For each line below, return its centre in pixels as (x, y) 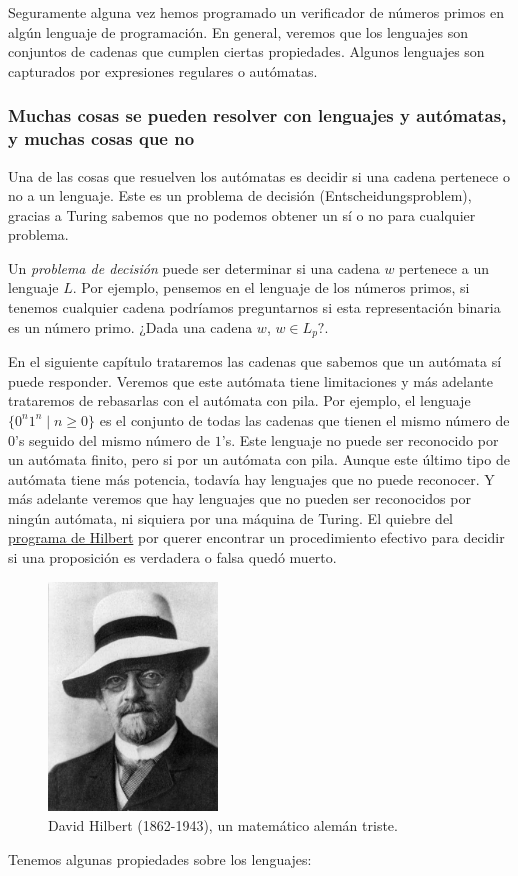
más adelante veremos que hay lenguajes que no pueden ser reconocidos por (239, 498)
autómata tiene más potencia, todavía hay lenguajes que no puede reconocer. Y (251, 478)
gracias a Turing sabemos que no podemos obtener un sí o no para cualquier (242, 214)
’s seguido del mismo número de (113, 439)
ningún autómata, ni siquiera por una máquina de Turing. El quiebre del (231, 517)
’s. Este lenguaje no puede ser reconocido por (360, 439)
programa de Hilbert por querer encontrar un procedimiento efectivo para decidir (256, 537)
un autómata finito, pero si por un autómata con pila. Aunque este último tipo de (259, 459)
